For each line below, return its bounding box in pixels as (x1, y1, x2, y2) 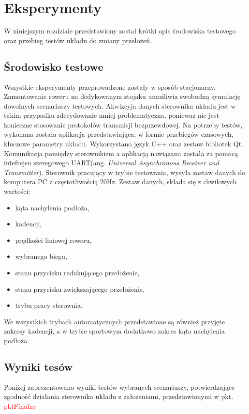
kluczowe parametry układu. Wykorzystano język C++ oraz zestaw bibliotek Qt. (4, 139, 244, 149)
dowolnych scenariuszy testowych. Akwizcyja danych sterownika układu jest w (4, 100, 236, 111)
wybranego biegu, (15, 251, 67, 261)
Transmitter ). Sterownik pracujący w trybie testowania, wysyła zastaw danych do (4, 167, 246, 177)
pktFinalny (4, 400, 37, 411)
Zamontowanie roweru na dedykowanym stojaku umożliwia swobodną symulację (4, 91, 241, 101)
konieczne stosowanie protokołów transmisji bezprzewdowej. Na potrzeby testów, (4, 119, 243, 129)
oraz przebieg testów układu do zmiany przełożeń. (4, 35, 152, 45)
